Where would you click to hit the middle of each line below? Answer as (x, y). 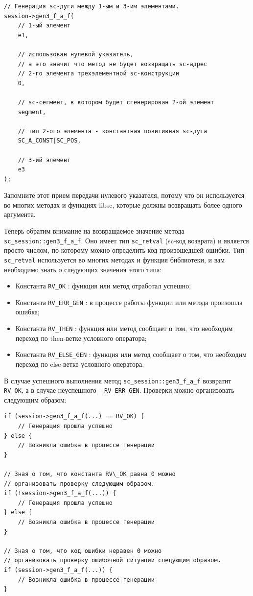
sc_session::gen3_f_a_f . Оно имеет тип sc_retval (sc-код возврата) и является (126, 240)
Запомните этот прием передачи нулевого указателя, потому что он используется (124, 195)
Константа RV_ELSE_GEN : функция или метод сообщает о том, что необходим (131, 354)
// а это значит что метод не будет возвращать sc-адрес (113, 64)
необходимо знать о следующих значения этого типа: (83, 269)
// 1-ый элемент (44, 26)
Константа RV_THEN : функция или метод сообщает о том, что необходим (124, 328)
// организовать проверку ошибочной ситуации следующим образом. (113, 560)
